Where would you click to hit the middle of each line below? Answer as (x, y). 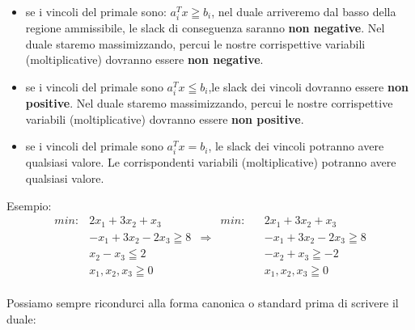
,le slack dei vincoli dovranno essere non (308, 86)
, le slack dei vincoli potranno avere (296, 146)
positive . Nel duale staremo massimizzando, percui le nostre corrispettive (209, 103)
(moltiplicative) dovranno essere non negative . (144, 59)
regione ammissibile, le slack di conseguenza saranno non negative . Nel (205, 28)
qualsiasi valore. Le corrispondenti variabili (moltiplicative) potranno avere (211, 162)
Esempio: (29, 205)
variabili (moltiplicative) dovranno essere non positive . (165, 118)
